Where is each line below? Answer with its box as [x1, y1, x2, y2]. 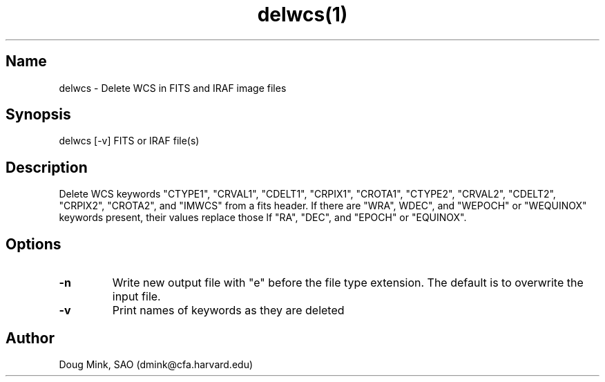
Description [6, 158, 88, 176]
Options [6, 235, 61, 253]
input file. [112, 289, 161, 304]
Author [6, 329, 55, 347]
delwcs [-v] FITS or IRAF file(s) [59, 135, 200, 147]
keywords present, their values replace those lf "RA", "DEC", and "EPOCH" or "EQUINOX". [59, 211, 467, 224]
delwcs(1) [257, 3, 348, 26]
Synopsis [6, 106, 71, 124]
